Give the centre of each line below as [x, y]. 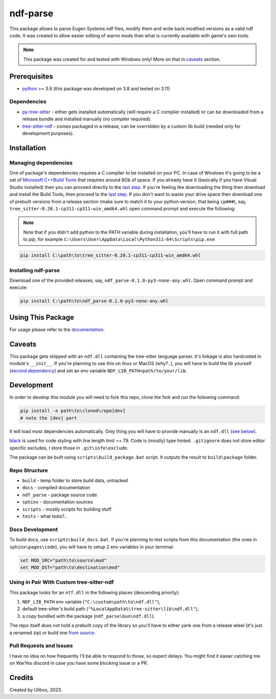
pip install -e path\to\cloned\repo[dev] [73, 411]
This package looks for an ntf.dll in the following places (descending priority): [95, 592]
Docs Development [34, 529]
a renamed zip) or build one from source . [53, 633]
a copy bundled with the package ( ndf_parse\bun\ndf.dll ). [89, 616]
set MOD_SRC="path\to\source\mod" [63, 560]
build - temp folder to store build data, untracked [75, 480]
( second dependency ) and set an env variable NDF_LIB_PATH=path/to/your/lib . [98, 371]
